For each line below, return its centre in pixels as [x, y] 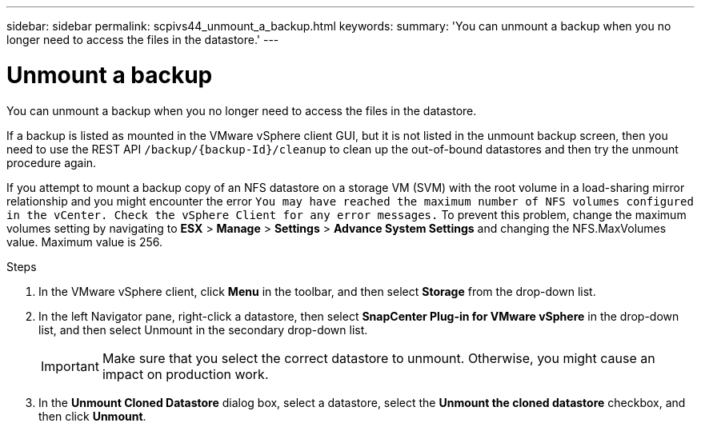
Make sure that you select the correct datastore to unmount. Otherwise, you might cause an [379, 358]
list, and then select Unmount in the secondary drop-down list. [203, 329]
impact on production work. [185, 374]
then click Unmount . [92, 416]
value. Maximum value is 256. [84, 241]
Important [70, 366]
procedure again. [52, 162]
